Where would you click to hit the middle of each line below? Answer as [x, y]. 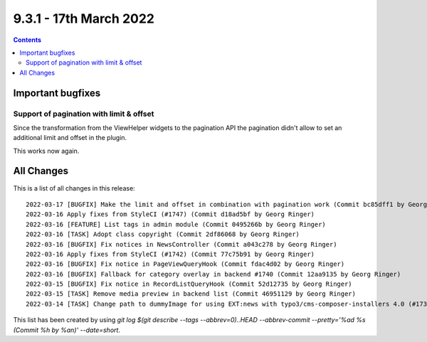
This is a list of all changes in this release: [74, 188]
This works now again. [46, 151]
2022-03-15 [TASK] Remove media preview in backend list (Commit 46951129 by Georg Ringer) [191, 294]
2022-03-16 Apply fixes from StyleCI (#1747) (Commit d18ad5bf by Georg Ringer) [170, 214]
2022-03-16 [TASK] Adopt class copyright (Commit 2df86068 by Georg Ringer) [163, 234]
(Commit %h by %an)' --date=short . [67, 330]
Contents [27, 40]
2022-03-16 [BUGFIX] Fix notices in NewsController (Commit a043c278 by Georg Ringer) [181, 244]
